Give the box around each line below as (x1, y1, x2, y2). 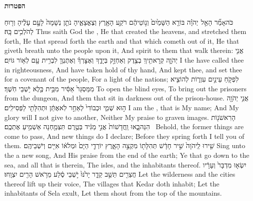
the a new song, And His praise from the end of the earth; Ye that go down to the (4, 150, 250, 160)
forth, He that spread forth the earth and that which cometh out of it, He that (4, 35, 239, 46)
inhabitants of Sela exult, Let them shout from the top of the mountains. (4, 188, 222, 198)
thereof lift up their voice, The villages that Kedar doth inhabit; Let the (4, 178, 219, 188)
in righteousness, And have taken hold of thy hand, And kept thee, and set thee (4, 64, 242, 74)
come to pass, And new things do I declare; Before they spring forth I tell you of (4, 131, 244, 141)
